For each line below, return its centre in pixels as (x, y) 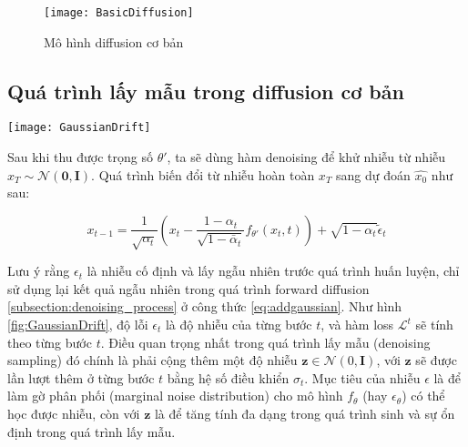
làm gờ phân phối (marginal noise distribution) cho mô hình (175, 396)
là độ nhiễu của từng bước (239, 325)
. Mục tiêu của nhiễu (362, 377)
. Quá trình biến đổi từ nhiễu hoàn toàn (203, 174)
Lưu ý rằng (39, 271)
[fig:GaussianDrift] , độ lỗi (78, 325)
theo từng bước (50, 342)
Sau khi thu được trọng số (80, 157)
